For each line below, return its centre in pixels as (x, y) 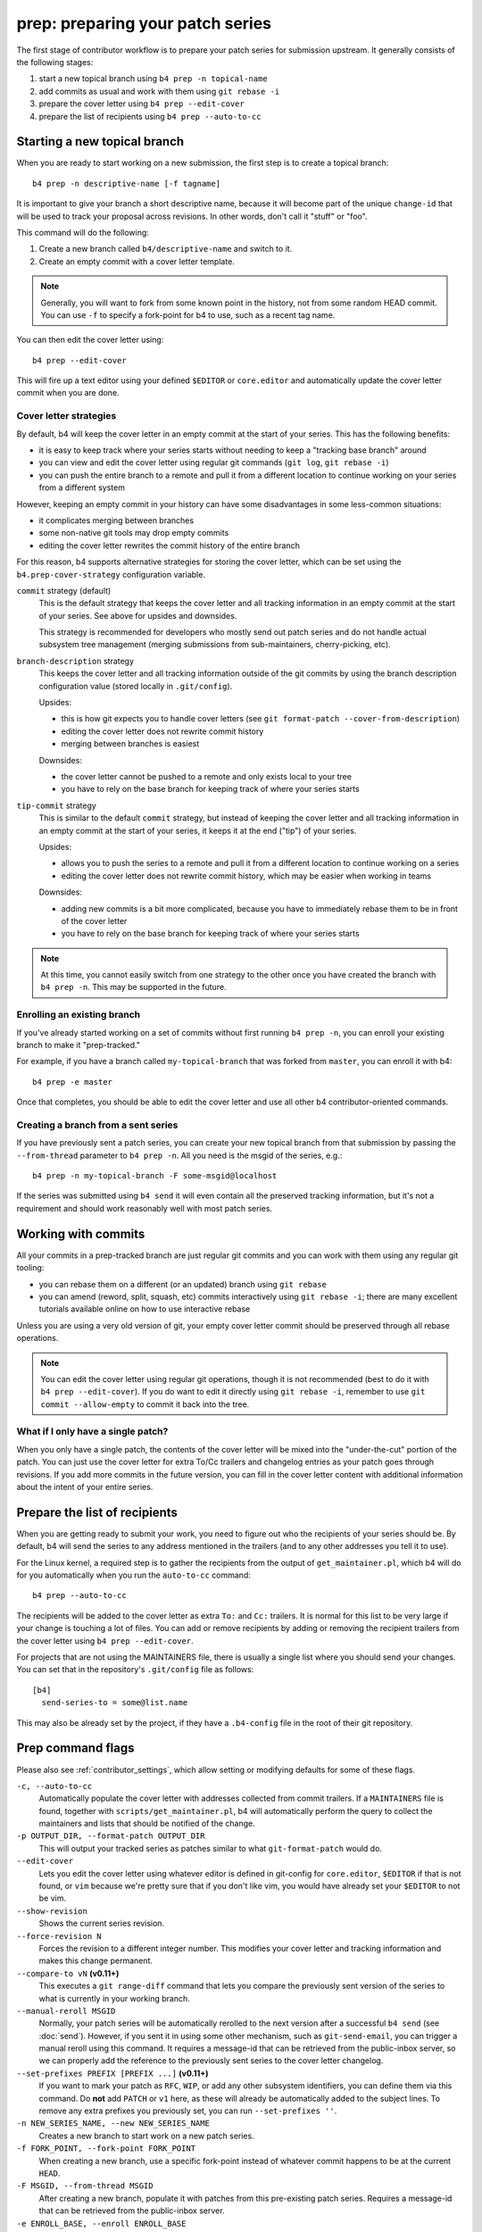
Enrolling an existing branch (79, 1015)
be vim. (53, 1898)
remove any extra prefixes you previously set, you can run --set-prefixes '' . (188, 2111)
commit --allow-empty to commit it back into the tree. (145, 1404)
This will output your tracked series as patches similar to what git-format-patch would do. (211, 1848)
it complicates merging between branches (116, 520)
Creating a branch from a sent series (97, 1125)
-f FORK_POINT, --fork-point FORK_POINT (106, 2149)
